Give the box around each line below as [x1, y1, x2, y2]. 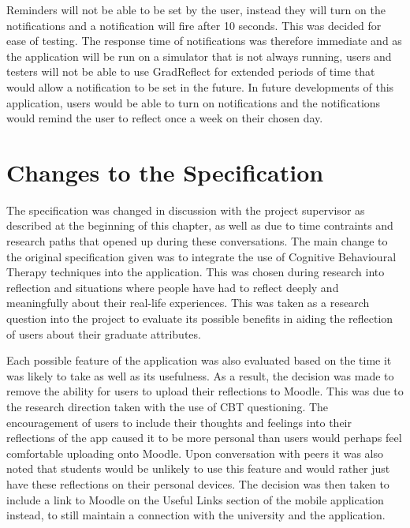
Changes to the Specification [6, 155, 324, 188]
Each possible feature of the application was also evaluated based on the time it [6, 352, 392, 369]
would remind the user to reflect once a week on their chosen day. [6, 110, 323, 126]
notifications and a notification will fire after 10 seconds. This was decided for [6, 17, 382, 33]
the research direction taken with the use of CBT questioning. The [6, 399, 329, 414]
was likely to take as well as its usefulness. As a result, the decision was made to [6, 367, 394, 384]
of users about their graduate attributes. [6, 325, 201, 342]
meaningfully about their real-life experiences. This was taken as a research [6, 294, 370, 311]
